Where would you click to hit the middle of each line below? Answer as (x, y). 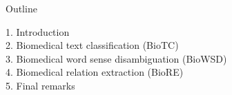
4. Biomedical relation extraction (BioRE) (95, 72)
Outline (21, 8)
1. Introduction (38, 31)
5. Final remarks (40, 85)
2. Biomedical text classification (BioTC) (92, 45)
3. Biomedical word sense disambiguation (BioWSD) (116, 58)
